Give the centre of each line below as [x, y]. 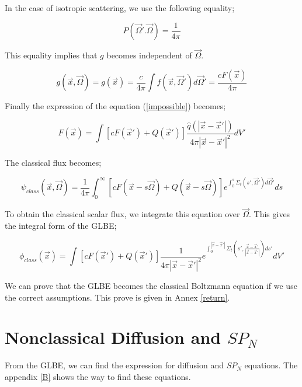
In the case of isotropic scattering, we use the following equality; [120, 8]
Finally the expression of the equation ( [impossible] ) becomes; [115, 106]
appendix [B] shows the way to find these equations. [98, 376]
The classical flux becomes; [53, 163]
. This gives [270, 214]
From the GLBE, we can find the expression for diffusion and [114, 365]
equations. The [271, 365]
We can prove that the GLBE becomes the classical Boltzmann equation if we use [151, 286]
